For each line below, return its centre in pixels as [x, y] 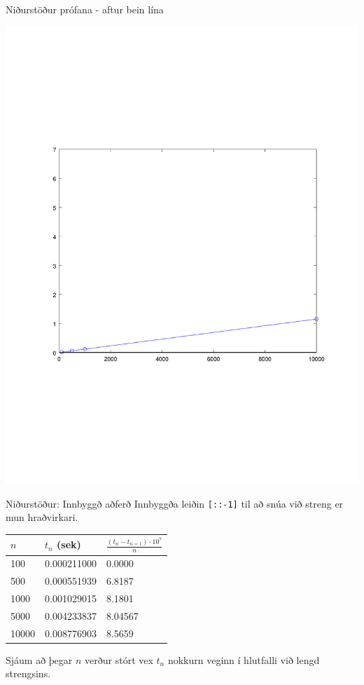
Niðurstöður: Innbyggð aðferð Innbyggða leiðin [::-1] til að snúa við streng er [175, 503]
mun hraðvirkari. [42, 517]
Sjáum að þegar [39, 659]
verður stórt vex [119, 659]
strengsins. [28, 673]
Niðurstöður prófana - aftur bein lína [85, 9]
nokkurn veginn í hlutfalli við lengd [244, 659]
